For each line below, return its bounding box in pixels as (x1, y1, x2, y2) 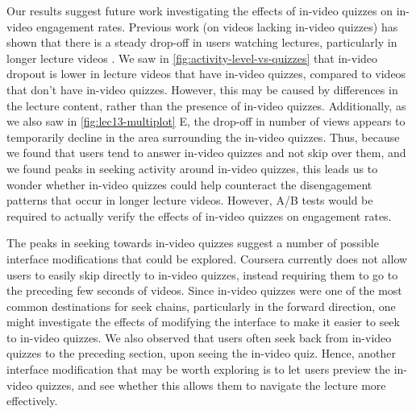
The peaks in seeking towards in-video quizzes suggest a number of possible (6, 234, 379, 251)
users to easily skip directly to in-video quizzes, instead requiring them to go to (6, 266, 398, 283)
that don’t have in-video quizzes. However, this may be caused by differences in (6, 81, 398, 97)
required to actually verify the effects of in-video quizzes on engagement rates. (6, 207, 392, 224)
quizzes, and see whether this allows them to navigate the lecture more (35, 376, 386, 393)
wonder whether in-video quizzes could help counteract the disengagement (6, 176, 372, 193)
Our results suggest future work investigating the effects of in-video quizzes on (6, 2, 393, 19)
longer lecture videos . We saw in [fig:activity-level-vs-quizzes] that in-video (6, 49, 378, 66)
